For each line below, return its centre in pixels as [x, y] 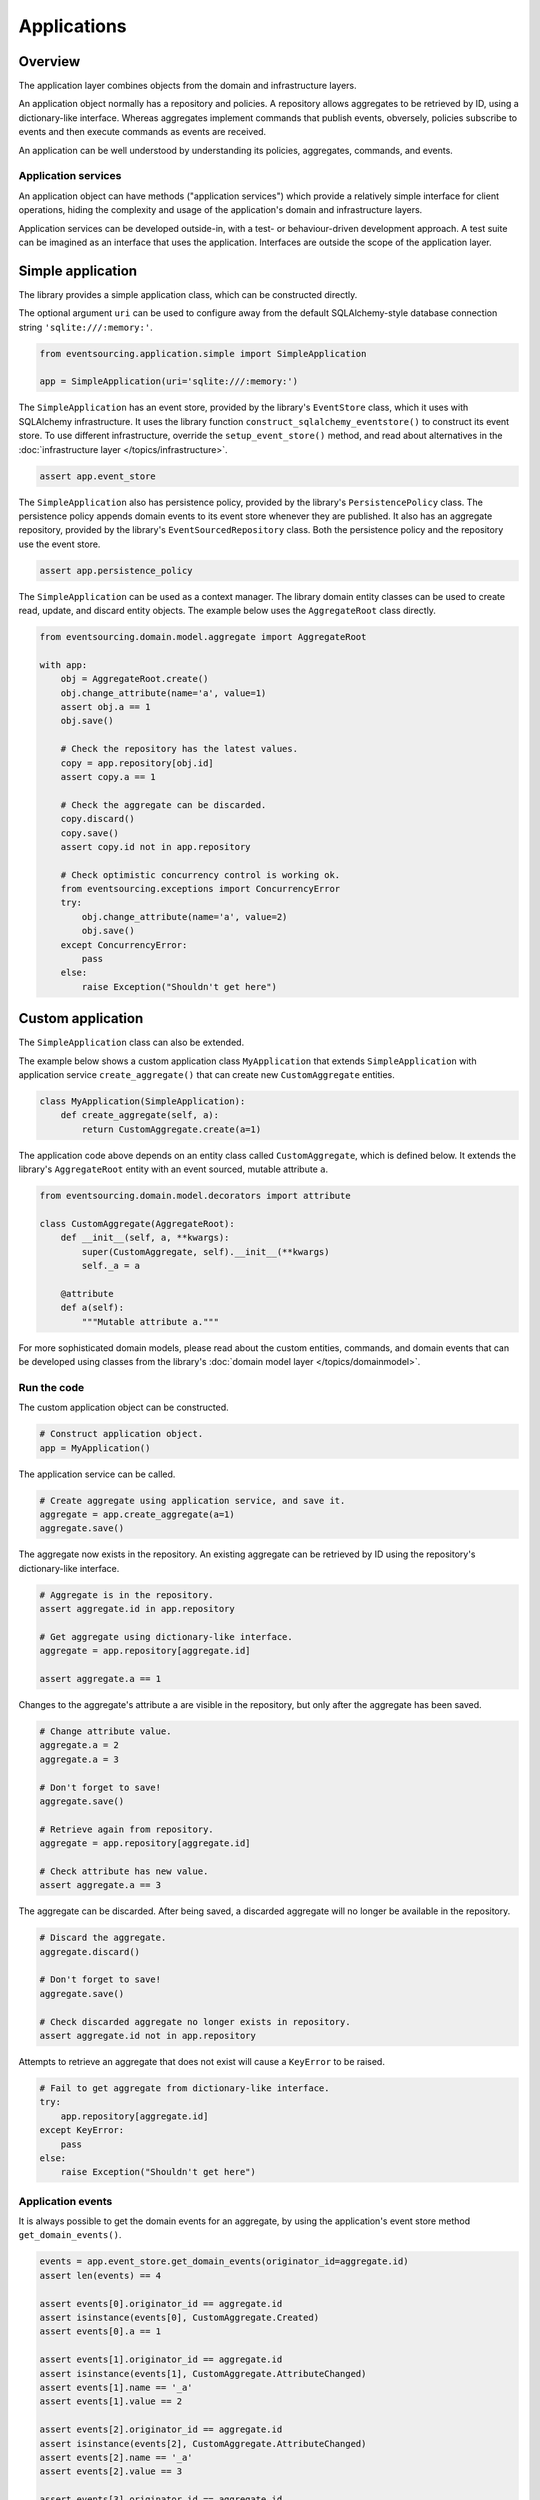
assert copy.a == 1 [108, 776]
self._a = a [110, 1266]
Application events [65, 2201]
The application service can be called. [97, 1474]
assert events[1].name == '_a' [116, 2387]
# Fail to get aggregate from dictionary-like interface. [184, 2088]
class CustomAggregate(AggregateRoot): [137, 1223]
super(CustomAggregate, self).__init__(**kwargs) [205, 1251]
